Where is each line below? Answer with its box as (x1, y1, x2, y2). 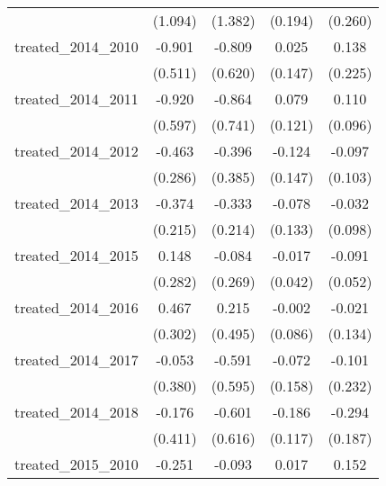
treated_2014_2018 (14, 401, 139, 422)
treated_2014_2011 (14, 88, 139, 109)
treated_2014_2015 (14, 245, 139, 265)
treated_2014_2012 (14, 140, 139, 161)
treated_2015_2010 (14, 454, 139, 474)
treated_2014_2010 (14, 36, 139, 57)
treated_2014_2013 (14, 193, 139, 213)
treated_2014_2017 (14, 349, 139, 370)
